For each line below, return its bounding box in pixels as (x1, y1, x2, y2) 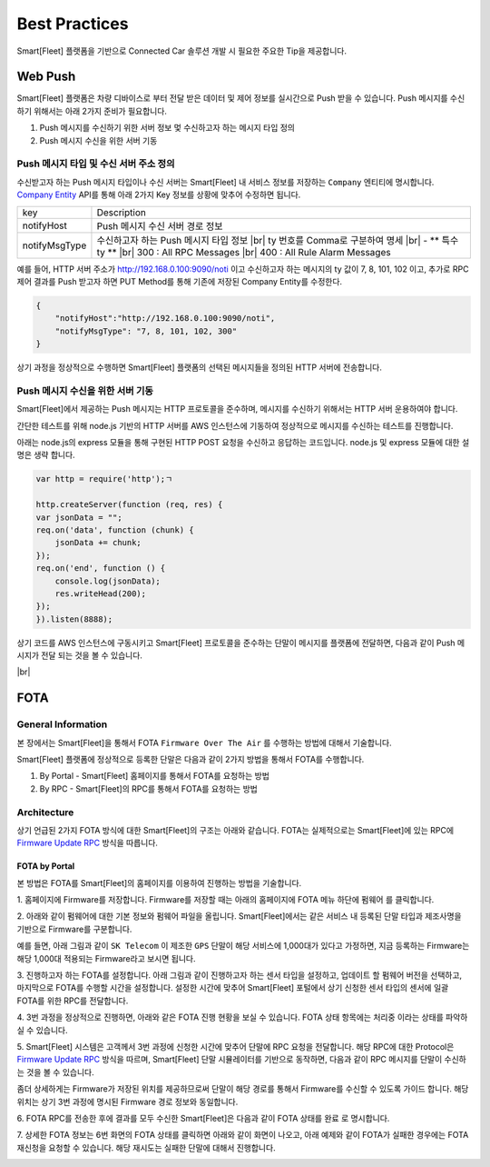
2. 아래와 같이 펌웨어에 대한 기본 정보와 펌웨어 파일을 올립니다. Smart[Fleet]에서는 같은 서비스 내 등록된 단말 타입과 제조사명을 (16, 911, 462, 922)
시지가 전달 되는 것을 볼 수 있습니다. (16, 650, 142, 661)
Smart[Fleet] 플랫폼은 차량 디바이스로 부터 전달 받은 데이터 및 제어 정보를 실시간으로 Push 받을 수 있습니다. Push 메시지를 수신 (16, 93, 465, 104)
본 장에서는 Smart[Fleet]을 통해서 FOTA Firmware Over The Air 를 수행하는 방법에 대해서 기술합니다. (16, 737, 392, 748)
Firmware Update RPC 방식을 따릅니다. (16, 837, 159, 849)
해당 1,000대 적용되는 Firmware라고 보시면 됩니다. (16, 953, 196, 963)
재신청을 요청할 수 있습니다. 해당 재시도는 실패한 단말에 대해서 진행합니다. (16, 1142, 276, 1153)
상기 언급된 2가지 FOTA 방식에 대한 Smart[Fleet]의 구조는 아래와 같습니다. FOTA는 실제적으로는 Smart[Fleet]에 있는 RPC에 (16, 824, 454, 835)
